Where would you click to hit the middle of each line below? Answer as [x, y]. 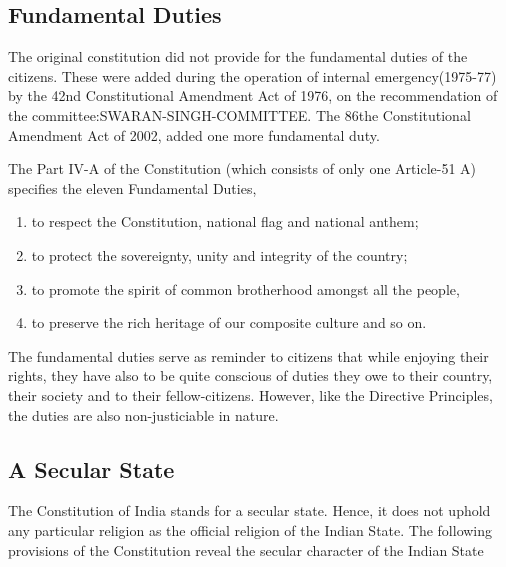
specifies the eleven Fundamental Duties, [132, 187]
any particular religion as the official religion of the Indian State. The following [250, 529]
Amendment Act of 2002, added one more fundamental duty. [194, 134]
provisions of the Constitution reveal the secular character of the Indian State [246, 549]
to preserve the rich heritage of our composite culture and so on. [229, 322]
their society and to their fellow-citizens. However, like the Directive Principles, [250, 394]
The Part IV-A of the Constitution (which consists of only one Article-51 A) [242, 168]
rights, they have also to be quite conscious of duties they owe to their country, [250, 375]
